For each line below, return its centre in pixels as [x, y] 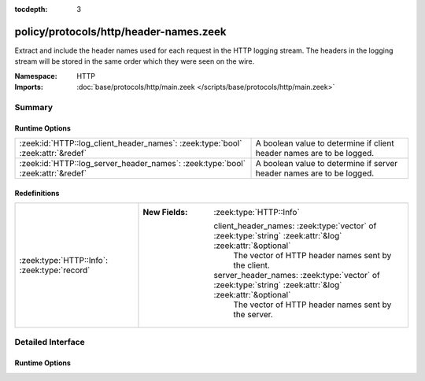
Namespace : [36, 76]
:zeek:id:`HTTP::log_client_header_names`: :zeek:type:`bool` [131, 143]
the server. [253, 315]
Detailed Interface [50, 342]
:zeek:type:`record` [55, 270]
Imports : [29, 87]
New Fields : [165, 213]
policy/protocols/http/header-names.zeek [120, 31]
